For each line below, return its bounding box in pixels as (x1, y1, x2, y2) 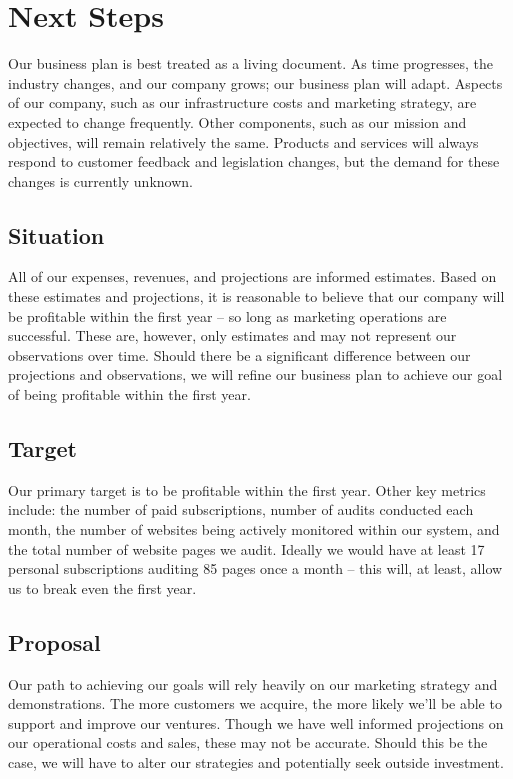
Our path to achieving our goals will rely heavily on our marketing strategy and (8, 673, 498, 694)
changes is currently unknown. (8, 170, 193, 191)
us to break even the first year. (8, 577, 197, 598)
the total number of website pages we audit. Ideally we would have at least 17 (8, 538, 485, 559)
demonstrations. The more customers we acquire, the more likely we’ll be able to (8, 693, 502, 714)
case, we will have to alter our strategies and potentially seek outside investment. (8, 751, 504, 772)
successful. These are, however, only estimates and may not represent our (8, 325, 457, 346)
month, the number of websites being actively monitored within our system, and (8, 519, 500, 540)
